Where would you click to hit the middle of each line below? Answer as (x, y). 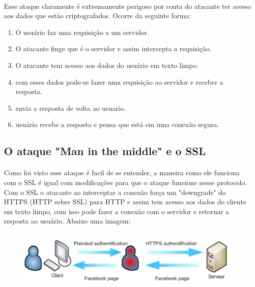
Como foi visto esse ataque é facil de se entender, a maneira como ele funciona (122, 173)
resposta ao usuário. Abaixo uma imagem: (67, 221)
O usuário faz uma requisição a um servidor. (82, 32)
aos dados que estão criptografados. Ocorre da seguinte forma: (98, 16)
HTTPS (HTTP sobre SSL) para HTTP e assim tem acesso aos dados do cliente (125, 202)
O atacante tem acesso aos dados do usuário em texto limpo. (107, 65)
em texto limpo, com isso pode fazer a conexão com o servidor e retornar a (117, 211)
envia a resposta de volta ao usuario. (71, 108)
